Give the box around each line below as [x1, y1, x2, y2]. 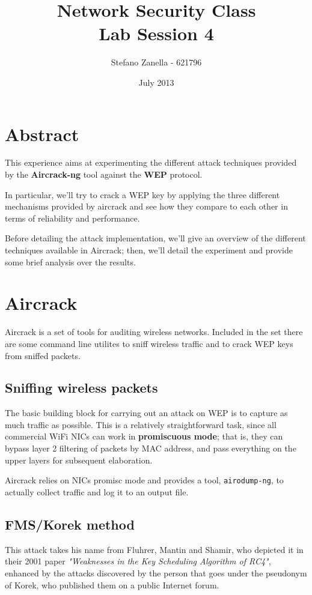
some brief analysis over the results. [5, 255, 136, 268]
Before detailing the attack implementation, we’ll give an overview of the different [5, 232, 306, 244]
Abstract [5, 121, 79, 146]
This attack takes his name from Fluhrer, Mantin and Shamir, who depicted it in [5, 543, 304, 555]
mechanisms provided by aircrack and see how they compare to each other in [5, 200, 288, 213]
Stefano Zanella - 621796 [111, 56, 202, 68]
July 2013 [138, 76, 174, 88]
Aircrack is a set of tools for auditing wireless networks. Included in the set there [5, 325, 303, 338]
